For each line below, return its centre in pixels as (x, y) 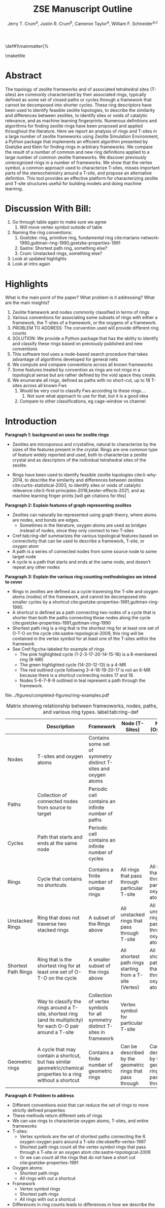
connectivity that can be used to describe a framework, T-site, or (78, 541)
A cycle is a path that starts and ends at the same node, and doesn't (81, 562)
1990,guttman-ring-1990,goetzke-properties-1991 (70, 243)
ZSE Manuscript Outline (83, 9)
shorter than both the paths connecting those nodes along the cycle (81, 618)
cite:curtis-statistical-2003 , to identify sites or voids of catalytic (77, 485)
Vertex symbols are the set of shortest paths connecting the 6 (82, 1137)
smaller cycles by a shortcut (41, 602)
